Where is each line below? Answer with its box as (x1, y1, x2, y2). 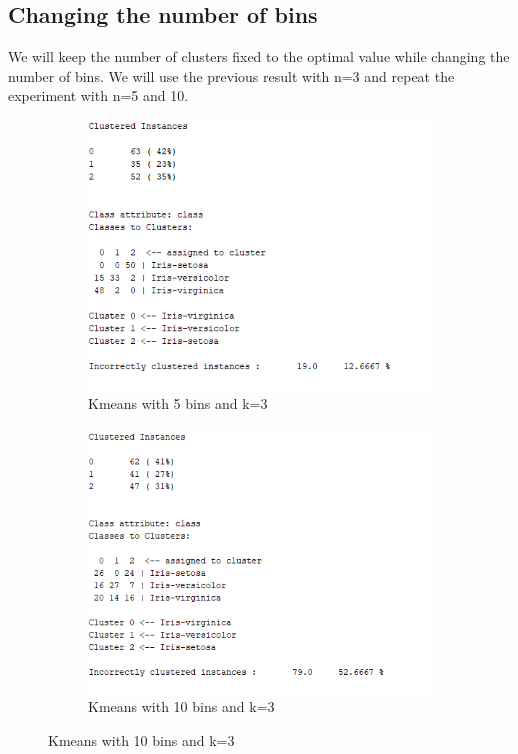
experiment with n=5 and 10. (8, 85, 189, 106)
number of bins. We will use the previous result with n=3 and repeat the (8, 65, 455, 86)
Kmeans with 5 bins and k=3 (88, 393, 268, 414)
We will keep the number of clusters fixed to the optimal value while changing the (8, 46, 510, 67)
